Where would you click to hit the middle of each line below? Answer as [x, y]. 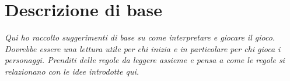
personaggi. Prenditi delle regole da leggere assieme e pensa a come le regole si [145, 60]
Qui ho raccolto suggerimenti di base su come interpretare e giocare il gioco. [140, 37]
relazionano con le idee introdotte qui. [72, 71]
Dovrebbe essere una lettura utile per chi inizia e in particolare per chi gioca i [143, 48]
